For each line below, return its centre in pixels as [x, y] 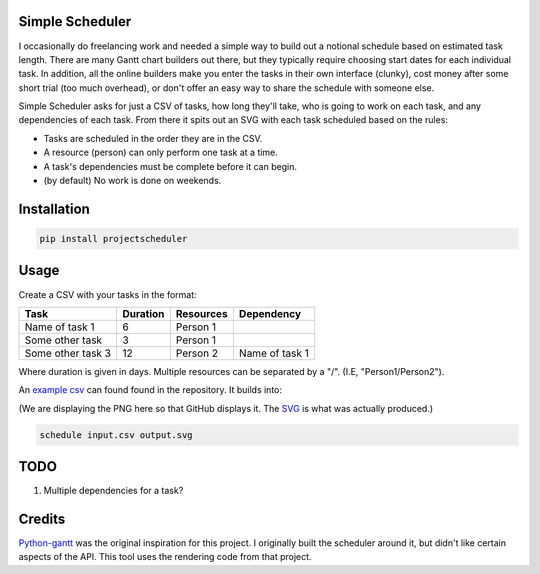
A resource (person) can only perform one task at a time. [161, 152]
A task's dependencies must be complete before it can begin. [170, 166]
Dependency [270, 313]
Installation [54, 208]
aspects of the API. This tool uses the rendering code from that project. [165, 557]
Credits [42, 519]
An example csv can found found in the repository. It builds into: [150, 390]
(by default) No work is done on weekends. [132, 181]
